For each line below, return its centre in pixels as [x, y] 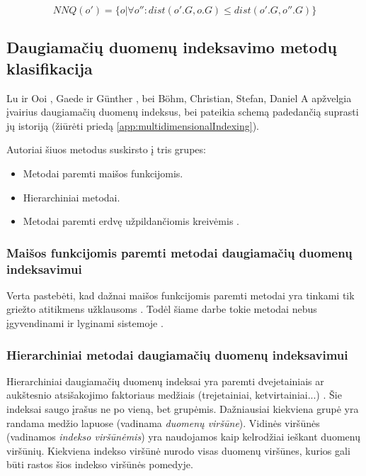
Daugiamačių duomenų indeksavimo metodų [172, 47]
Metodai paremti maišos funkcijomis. [103, 173]
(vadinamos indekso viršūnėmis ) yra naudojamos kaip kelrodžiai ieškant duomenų [183, 437]
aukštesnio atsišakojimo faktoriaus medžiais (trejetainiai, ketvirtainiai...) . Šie [174, 395]
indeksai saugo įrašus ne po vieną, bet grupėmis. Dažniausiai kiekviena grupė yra [183, 409]
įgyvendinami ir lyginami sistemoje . [85, 323]
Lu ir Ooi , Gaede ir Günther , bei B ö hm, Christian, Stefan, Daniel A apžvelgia [179, 98]
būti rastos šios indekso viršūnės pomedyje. [100, 464]
